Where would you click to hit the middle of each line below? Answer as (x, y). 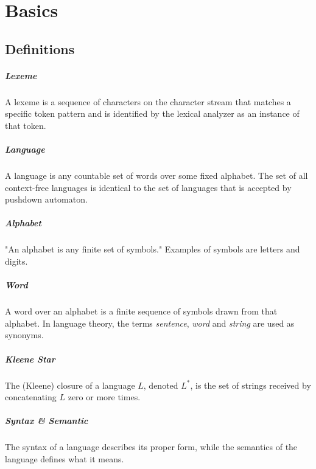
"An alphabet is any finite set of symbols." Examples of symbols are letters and (153, 249)
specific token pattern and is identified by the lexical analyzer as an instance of (152, 113)
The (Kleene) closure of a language (70, 385)
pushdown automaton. (46, 199)
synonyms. (24, 335)
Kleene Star (30, 359)
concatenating (31, 397)
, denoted (161, 385)
